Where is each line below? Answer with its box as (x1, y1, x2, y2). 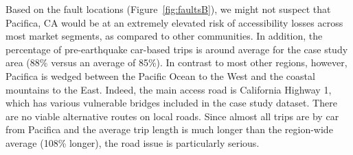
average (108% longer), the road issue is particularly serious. (5, 135, 260, 150)
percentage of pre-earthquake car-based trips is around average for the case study (5, 42, 348, 56)
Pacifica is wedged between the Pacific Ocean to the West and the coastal (5, 68, 315, 83)
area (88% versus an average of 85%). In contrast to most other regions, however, (5, 55, 348, 70)
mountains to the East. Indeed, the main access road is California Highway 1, (5, 82, 332, 96)
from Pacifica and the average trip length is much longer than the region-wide (5, 122, 333, 137)
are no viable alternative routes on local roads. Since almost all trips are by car (5, 109, 339, 123)
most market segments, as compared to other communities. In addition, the (5, 29, 323, 43)
